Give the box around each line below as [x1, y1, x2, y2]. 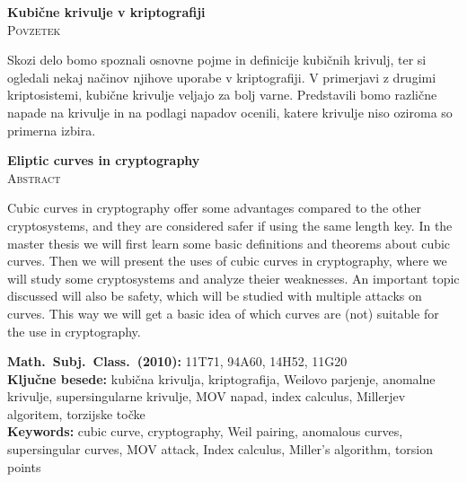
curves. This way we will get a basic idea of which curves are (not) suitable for [7, 303, 439, 322]
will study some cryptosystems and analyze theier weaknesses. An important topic [7, 268, 460, 287]
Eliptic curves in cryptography [7, 151, 200, 170]
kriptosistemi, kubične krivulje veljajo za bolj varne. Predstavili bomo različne [7, 85, 437, 104]
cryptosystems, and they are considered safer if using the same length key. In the [7, 215, 453, 234]
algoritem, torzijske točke [7, 404, 145, 423]
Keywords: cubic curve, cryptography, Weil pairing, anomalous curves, [7, 422, 403, 441]
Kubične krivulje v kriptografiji [7, 3, 206, 21]
